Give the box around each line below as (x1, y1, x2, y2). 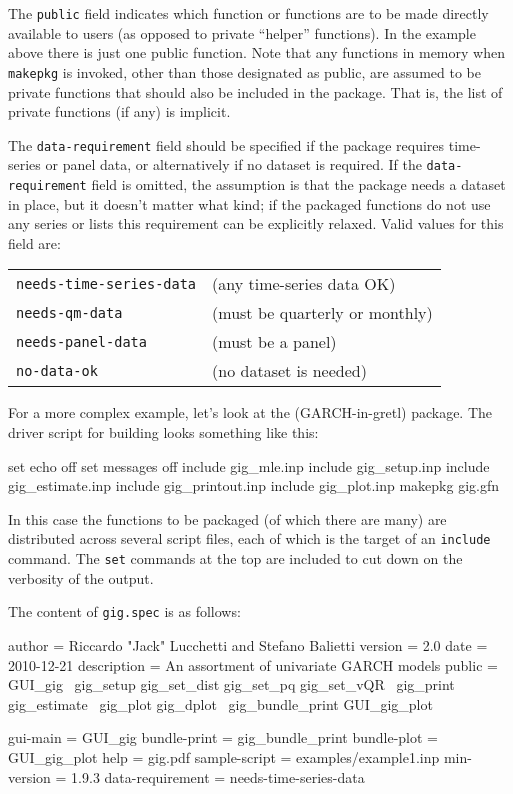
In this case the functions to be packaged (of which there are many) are (8, 508, 447, 529)
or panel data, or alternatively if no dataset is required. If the (45, 154, 422, 175)
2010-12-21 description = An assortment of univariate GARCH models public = (8, 654, 498, 675)
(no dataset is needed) (212, 359, 367, 383)
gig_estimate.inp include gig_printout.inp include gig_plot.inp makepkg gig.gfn (8, 475, 499, 496)
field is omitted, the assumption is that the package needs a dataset (91, 174, 506, 194)
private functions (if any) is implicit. (8, 101, 231, 122)
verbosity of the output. (8, 567, 154, 588)
